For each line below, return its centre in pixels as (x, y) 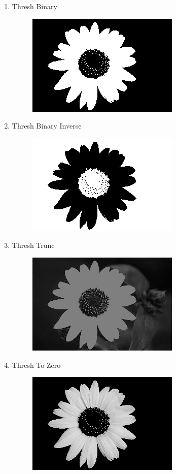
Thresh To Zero (36, 365)
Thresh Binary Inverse (47, 126)
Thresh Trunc (33, 245)
